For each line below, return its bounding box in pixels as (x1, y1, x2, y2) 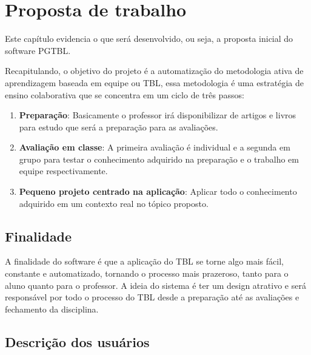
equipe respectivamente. (19, 164, 108, 177)
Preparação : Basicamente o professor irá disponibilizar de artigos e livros (19, 109, 296, 121)
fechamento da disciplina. (5, 302, 99, 315)
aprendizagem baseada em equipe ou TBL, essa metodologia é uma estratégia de (5, 76, 304, 89)
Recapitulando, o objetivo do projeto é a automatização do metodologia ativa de (5, 64, 304, 77)
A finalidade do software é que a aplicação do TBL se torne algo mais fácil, (5, 255, 284, 268)
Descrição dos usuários (5, 332, 150, 351)
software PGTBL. (5, 44, 71, 56)
